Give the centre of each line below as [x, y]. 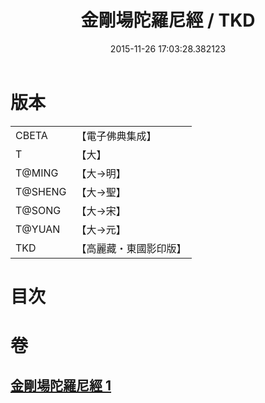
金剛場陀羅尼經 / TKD [168, 20]
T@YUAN [38, 229]
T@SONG [38, 210]
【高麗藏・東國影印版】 [131, 248]
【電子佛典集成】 [116, 136]
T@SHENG [41, 191]
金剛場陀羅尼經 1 [61, 386]
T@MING [37, 173]
